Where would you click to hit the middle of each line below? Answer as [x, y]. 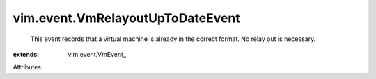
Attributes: [28, 67]
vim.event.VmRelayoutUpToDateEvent [126, 18]
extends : [26, 54]
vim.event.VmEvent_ [97, 54]
